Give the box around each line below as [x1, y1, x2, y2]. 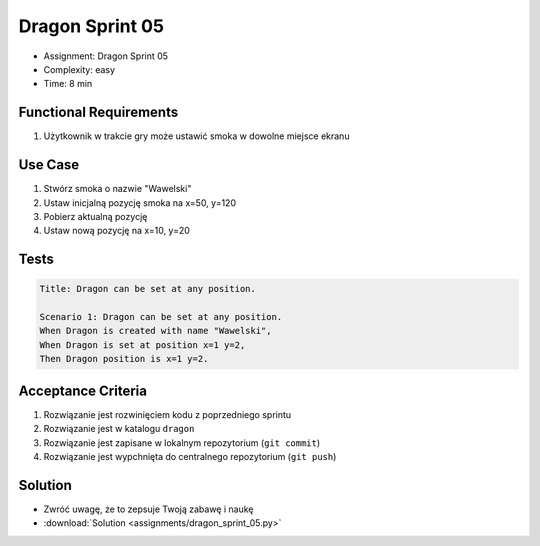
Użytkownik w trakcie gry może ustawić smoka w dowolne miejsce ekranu [43, 130, 350, 142]
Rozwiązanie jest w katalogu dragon [43, 423, 195, 435]
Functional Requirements [18, 104, 179, 121]
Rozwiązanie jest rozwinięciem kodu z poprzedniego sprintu [43, 408, 292, 420]
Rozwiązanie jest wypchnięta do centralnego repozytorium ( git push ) [43, 450, 337, 462]
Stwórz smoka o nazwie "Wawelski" [43, 183, 192, 195]
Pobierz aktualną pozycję [43, 210, 148, 222]
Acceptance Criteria [18, 382, 147, 399]
